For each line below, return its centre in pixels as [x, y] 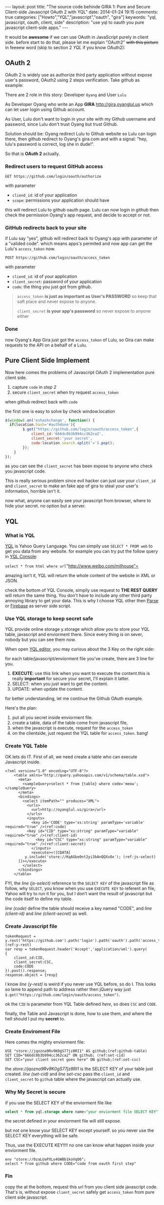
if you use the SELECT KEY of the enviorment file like [59, 1102]
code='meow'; [125, 784]
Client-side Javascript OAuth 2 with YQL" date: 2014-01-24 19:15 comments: [82, 12]
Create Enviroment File [33, 1031]
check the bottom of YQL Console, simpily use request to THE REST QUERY [81, 590]
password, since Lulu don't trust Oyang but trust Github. [61, 124]
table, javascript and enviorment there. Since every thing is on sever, [74, 635]
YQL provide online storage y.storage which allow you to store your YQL [77, 629]
